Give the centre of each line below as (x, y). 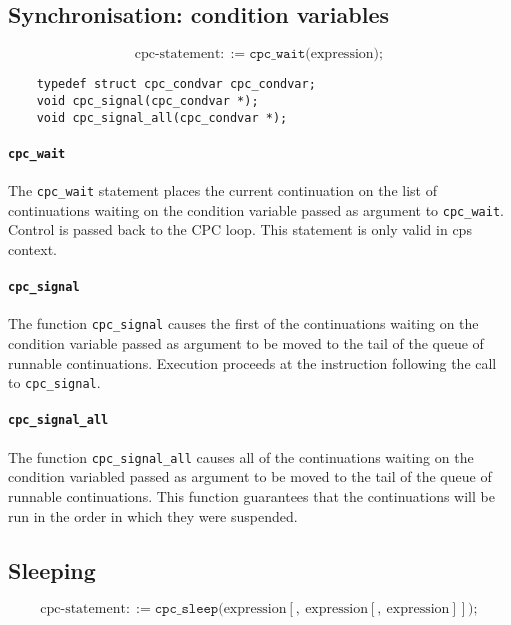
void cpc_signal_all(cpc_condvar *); (162, 117)
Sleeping (52, 569)
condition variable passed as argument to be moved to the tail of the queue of (246, 343)
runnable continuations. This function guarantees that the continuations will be (251, 496)
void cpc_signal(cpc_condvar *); (147, 100)
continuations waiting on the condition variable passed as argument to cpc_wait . (256, 209)
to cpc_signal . (54, 382)
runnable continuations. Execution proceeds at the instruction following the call (252, 362)
